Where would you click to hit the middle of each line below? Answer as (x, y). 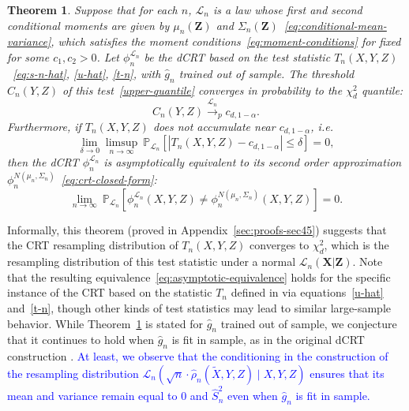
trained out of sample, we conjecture (309, 323)
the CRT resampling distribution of (93, 245)
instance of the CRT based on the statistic (110, 292)
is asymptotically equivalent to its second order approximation (253, 161)
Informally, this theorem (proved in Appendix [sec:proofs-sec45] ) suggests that (197, 229)
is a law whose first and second (287, 9)
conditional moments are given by (88, 25)
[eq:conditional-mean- (335, 25)
